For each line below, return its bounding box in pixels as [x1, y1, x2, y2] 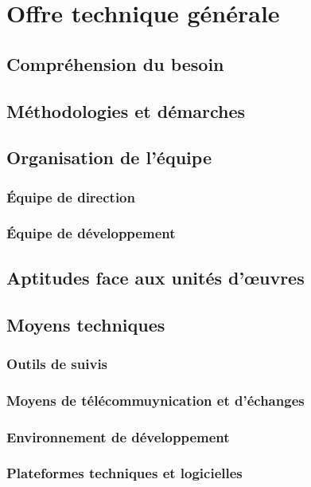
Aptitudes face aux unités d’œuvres [6, 265, 305, 289]
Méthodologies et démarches [6, 98, 246, 123]
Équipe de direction [6, 187, 135, 206]
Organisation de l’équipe [6, 145, 212, 170]
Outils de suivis [6, 353, 108, 373]
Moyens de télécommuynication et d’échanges [6, 390, 305, 410]
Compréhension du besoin [6, 51, 224, 76]
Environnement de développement [6, 426, 230, 446]
